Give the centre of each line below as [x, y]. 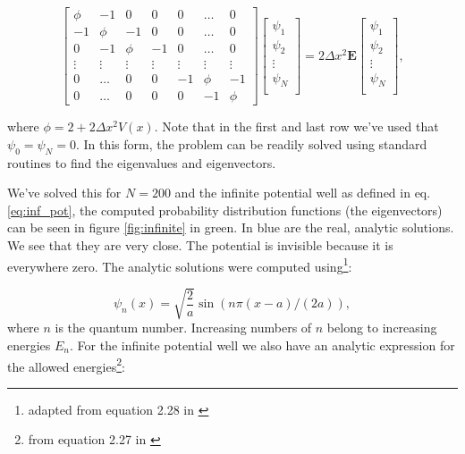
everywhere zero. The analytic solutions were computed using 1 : [180, 265]
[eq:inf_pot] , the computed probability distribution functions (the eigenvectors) [225, 210]
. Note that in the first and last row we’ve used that [296, 126]
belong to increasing [382, 328]
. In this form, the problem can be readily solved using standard [251, 143]
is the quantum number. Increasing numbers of [183, 328]
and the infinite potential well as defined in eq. [303, 193]
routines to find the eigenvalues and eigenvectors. [142, 162]
